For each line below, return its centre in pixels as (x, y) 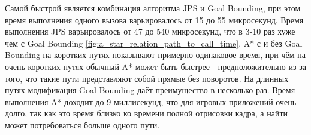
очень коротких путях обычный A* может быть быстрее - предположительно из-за (155, 66)
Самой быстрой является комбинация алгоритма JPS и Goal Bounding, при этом (153, 8)
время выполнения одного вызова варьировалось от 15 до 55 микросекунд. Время (154, 19)
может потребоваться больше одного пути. (82, 125)
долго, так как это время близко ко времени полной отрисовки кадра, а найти (147, 113)
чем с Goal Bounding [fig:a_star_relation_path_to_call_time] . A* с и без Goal (154, 43)
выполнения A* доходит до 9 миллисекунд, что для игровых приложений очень (151, 101)
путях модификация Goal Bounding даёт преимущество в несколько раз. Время (150, 90)
